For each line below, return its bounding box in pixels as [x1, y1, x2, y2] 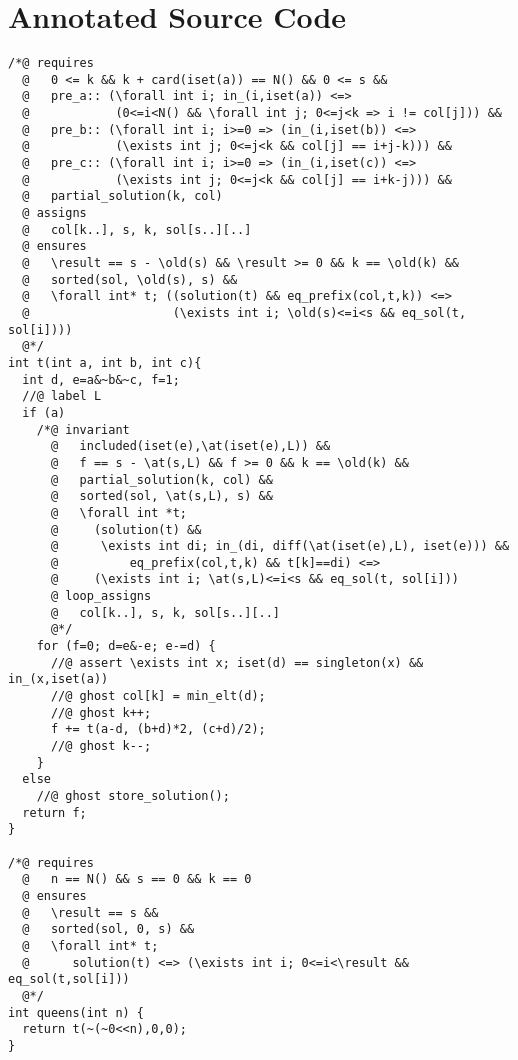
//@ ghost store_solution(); [36, 789, 230, 803]
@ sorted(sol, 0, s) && [22, 922, 195, 937]
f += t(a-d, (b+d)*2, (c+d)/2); [50, 722, 266, 737]
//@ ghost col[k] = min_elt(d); [50, 689, 266, 704]
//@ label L [22, 389, 102, 404]
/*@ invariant [36, 422, 130, 437]
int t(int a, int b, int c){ [8, 355, 202, 370]
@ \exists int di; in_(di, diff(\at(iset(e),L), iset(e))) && [50, 539, 510, 554]
